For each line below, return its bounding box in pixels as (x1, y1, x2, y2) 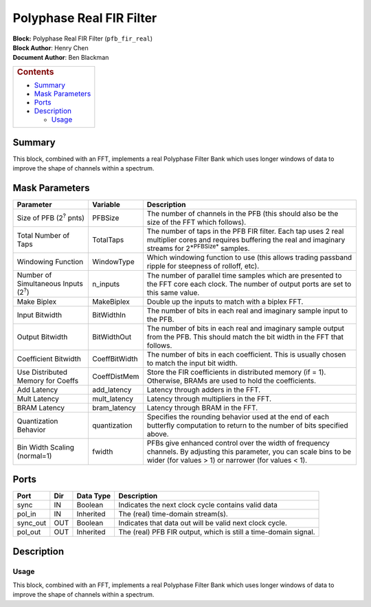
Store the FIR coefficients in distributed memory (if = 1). (146, 367, 326, 377)
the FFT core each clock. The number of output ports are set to (146, 279, 352, 289)
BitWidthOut (92, 332, 132, 342)
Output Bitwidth (16, 332, 68, 342)
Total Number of (16, 231, 70, 241)
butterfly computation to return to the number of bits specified (146, 420, 348, 430)
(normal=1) (16, 451, 52, 461)
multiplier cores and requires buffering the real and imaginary (146, 235, 346, 245)
